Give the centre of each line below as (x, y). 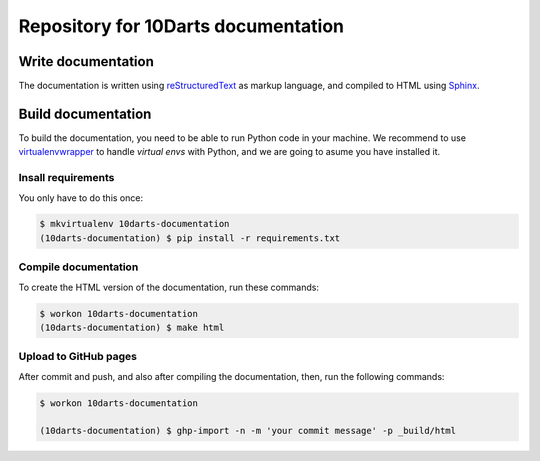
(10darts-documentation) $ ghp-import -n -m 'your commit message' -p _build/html (248, 431)
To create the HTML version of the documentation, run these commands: (169, 287)
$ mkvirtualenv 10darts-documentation (134, 224)
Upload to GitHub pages (77, 357)
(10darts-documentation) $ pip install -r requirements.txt (190, 238)
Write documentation (86, 61)
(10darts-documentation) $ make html (132, 327)
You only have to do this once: (81, 197)
